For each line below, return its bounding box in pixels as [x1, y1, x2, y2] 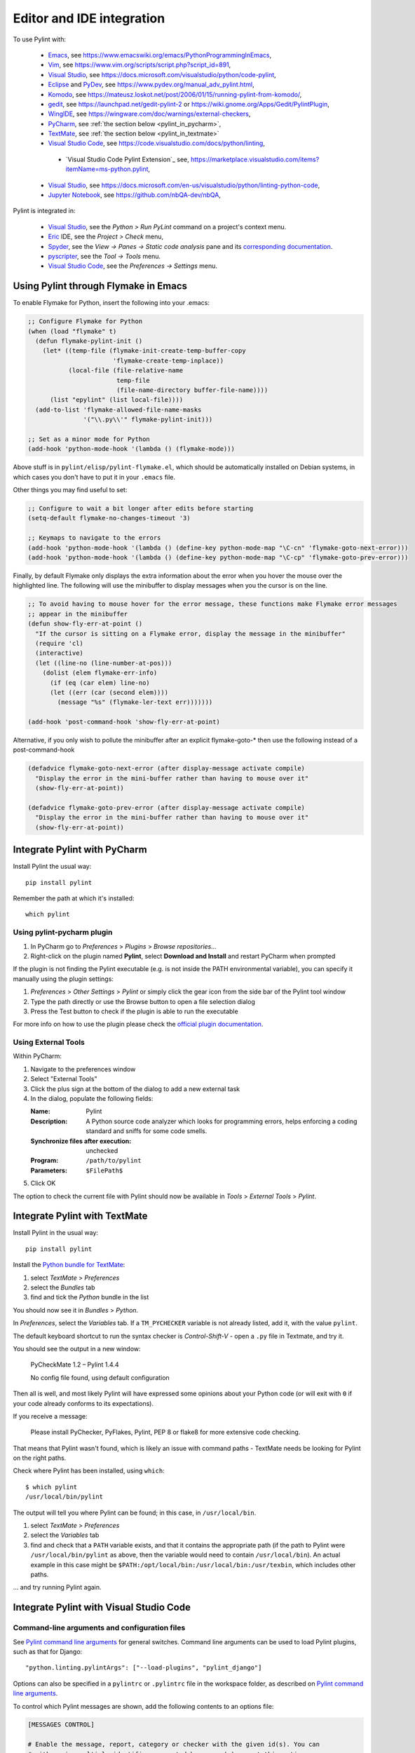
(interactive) [35, 649, 84, 657]
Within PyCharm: [13, 1052, 62, 1060]
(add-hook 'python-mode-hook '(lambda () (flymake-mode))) [27, 445, 235, 453]
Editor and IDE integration [13, 11, 165, 26]
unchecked [86, 1146, 118, 1155]
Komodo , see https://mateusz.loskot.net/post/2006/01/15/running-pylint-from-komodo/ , [48, 90, 302, 98]
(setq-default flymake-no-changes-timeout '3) [27, 514, 191, 522]
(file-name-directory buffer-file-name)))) [116, 386, 268, 394]
